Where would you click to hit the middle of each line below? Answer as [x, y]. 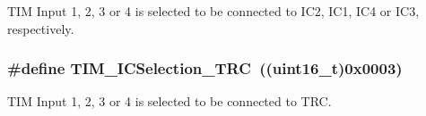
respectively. [41, 28]
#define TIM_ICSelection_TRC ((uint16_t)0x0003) [205, 68]
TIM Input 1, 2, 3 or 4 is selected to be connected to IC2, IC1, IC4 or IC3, [213, 11]
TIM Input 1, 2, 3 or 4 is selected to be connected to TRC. [170, 101]
